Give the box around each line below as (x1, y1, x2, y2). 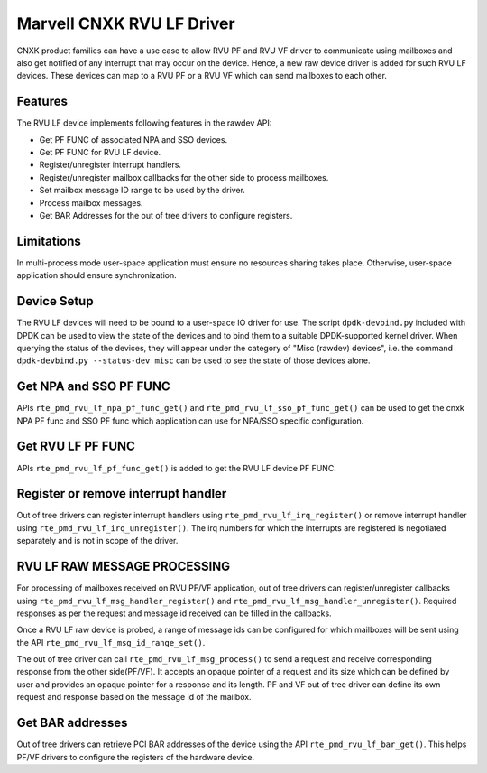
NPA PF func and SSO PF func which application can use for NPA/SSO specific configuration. (16, 415, 364, 426)
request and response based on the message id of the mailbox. (16, 692, 252, 703)
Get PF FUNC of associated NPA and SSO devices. (39, 134, 228, 144)
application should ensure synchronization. (16, 270, 178, 281)
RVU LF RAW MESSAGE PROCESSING (16, 559, 231, 574)
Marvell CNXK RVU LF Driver (16, 14, 235, 33)
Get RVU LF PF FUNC (16, 439, 135, 454)
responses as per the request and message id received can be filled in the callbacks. (16, 608, 333, 619)
